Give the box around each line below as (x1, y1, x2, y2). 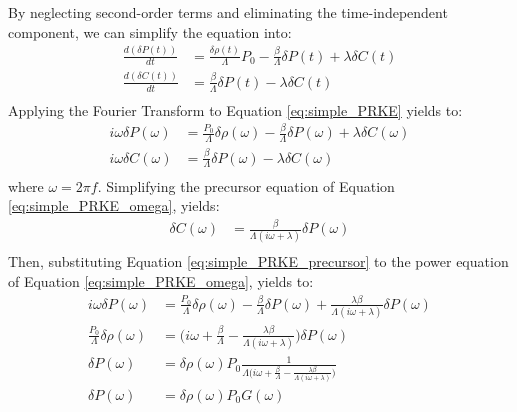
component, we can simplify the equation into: (8, 21, 292, 42)
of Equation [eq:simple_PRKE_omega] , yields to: (8, 271, 314, 291)
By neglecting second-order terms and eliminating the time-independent (8, 2, 448, 22)
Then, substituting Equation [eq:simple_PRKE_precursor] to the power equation (8, 251, 509, 272)
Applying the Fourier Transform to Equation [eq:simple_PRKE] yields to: (8, 99, 463, 120)
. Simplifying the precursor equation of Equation (97, 175, 395, 196)
